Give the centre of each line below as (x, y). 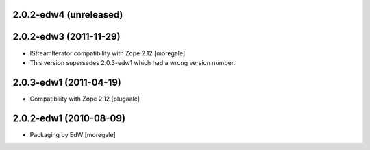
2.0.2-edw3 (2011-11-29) (66, 37)
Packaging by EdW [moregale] (73, 134)
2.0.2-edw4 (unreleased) (68, 15)
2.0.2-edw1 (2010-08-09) (69, 118)
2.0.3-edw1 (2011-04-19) (67, 82)
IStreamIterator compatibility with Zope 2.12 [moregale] (108, 53)
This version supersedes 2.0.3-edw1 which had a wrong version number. (133, 62)
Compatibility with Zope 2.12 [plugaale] (85, 99)
